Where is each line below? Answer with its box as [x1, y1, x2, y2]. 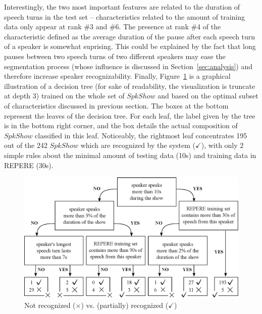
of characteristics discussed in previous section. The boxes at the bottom [4, 100, 229, 111]
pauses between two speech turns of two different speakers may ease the [4, 50, 226, 61]
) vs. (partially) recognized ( [81, 300, 169, 310]
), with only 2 [201, 140, 244, 150]
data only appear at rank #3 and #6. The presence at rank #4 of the [4, 21, 221, 32]
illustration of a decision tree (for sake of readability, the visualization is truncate [4, 80, 255, 91]
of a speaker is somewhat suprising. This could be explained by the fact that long [4, 41, 256, 51]
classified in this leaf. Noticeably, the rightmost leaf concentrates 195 [35, 130, 247, 140]
